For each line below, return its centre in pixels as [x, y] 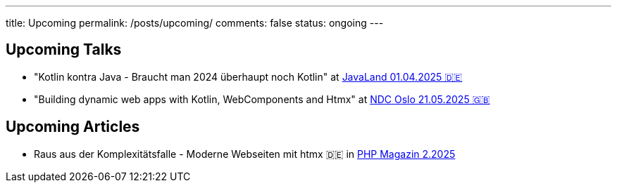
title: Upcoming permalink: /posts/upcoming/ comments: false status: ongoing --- [195, 23]
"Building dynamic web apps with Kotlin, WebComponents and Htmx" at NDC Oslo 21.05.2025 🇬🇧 [262, 99]
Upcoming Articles [73, 127]
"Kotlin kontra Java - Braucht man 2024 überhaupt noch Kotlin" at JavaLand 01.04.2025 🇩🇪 [248, 76]
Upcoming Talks [64, 50]
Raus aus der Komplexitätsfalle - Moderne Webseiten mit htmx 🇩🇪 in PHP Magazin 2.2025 [245, 154]
